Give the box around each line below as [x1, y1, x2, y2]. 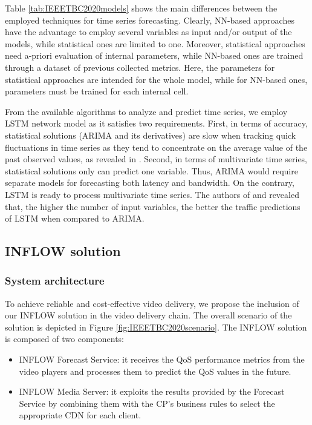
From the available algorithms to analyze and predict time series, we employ [5, 105, 288, 117]
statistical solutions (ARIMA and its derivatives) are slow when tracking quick [5, 128, 296, 141]
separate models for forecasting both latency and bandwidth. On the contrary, [5, 176, 294, 189]
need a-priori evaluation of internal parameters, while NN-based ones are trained [5, 49, 304, 62]
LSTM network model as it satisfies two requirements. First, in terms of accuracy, [5, 117, 308, 130]
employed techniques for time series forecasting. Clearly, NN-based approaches [5, 13, 294, 26]
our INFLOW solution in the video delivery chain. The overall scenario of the [5, 309, 292, 321]
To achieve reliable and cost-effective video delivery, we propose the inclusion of [5, 297, 299, 309]
